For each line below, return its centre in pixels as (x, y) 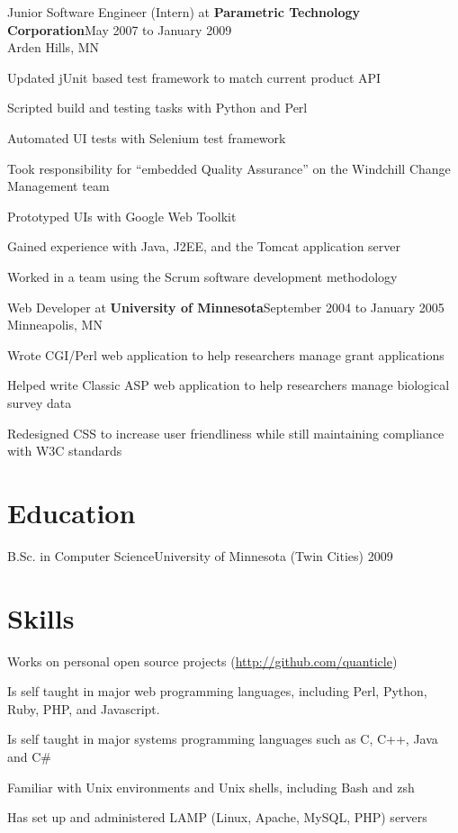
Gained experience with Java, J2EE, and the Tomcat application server (204, 246)
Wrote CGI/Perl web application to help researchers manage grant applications (226, 354)
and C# (29, 756)
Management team (58, 186)
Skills (41, 617)
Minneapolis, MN (55, 325)
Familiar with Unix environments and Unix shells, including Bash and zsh (211, 787)
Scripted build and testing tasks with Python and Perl (157, 108)
